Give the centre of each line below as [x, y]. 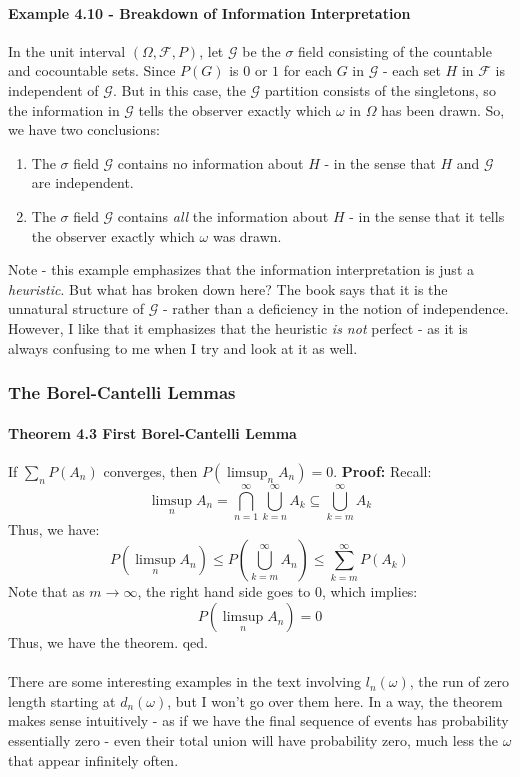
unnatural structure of [76, 308]
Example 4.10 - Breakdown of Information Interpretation [209, 12]
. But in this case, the [179, 89]
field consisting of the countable [395, 50]
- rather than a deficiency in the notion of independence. [335, 308]
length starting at [62, 700]
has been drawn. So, [443, 109]
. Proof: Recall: [382, 470]
